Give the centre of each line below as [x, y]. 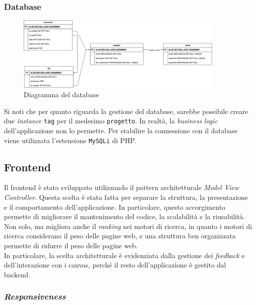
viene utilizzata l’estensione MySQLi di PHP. [70, 140]
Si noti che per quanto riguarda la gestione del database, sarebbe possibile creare [126, 111]
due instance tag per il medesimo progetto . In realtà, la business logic [111, 121]
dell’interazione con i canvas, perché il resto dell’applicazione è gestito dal [115, 265]
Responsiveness [35, 296]
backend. [17, 274]
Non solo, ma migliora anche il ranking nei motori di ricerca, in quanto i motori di [128, 226]
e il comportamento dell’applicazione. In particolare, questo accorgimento [115, 207]
